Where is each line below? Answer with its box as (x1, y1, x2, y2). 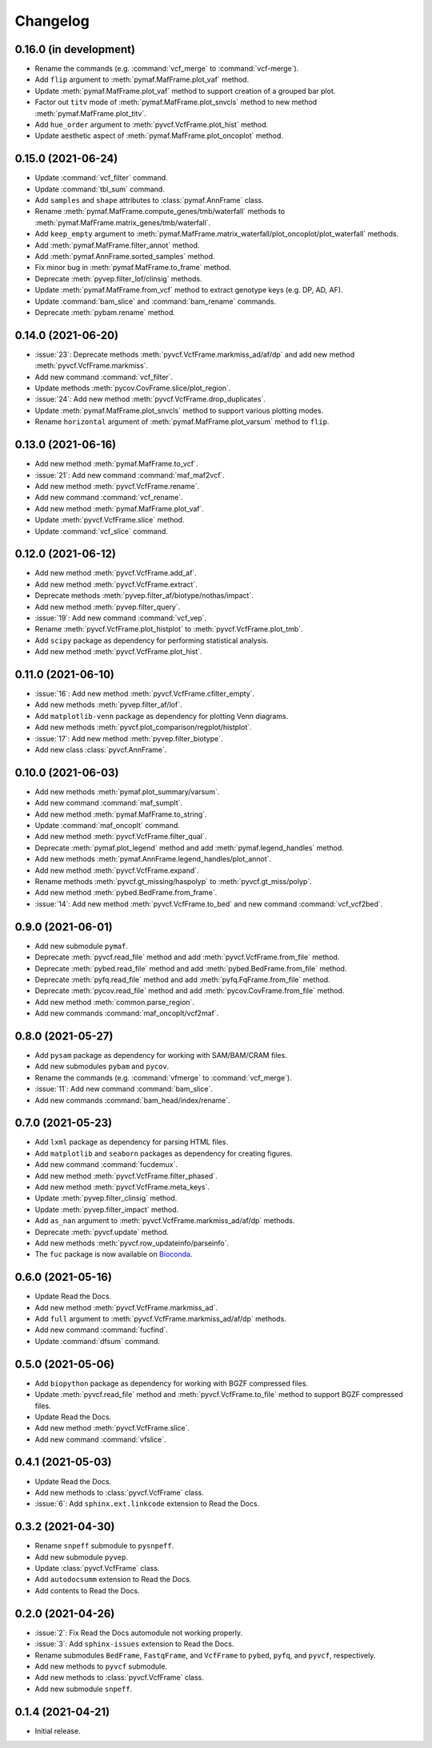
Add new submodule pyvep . (34, 1552, 128, 1562)
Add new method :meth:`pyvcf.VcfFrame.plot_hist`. (34, 647, 203, 656)
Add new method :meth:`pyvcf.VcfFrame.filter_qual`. (34, 832, 207, 842)
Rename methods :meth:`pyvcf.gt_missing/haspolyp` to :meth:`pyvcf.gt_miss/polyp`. (34, 877, 312, 886)
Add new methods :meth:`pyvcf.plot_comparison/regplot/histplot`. (34, 722, 252, 733)
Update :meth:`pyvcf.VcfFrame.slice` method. (34, 515, 185, 525)
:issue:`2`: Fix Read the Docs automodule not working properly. (34, 1628, 243, 1637)
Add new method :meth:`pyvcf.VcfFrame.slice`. (34, 1423, 190, 1433)
